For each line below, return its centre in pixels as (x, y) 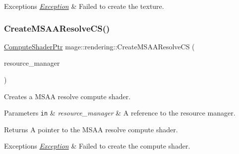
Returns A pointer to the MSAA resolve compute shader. (91, 129)
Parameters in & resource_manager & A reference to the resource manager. (120, 113)
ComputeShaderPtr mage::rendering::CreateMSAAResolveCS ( (99, 46)
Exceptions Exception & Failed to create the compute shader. (97, 146)
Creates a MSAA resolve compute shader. (67, 96)
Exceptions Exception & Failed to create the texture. (84, 6)
